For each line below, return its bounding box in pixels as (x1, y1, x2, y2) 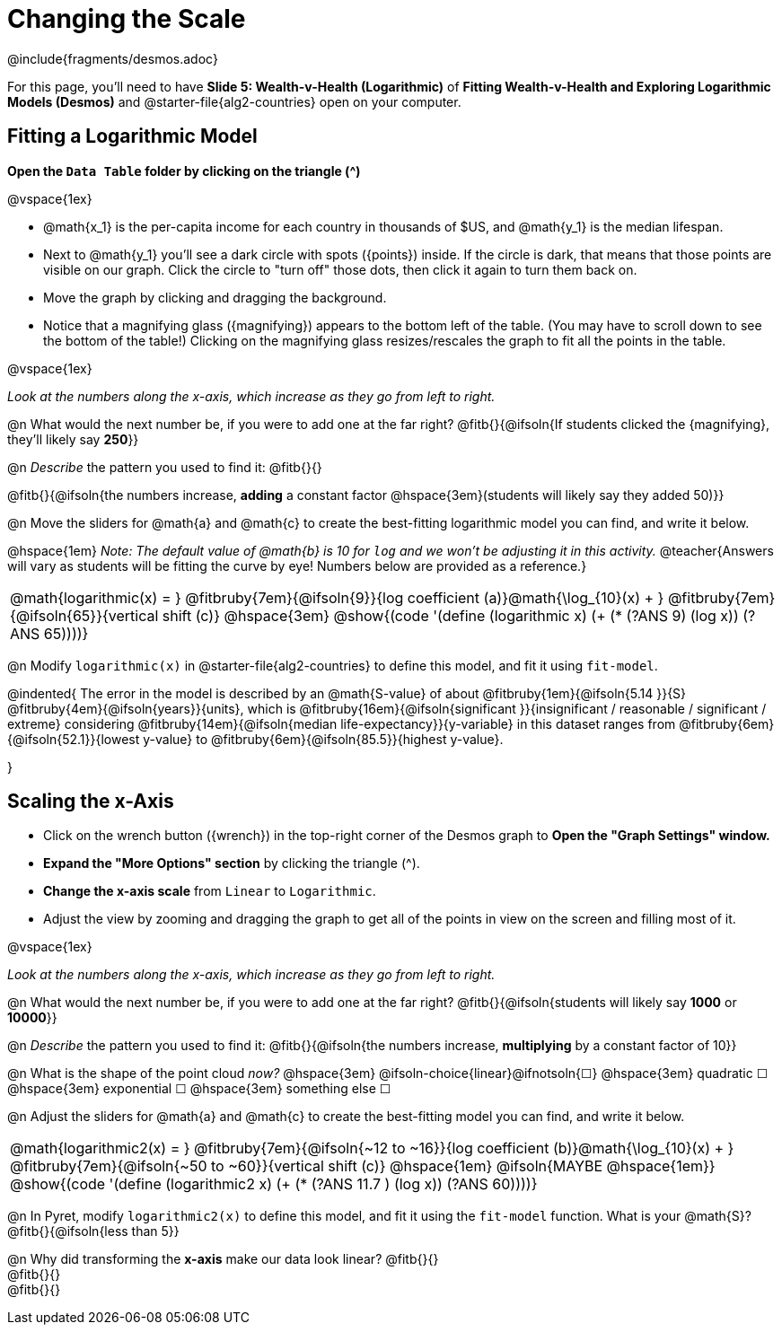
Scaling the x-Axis (7, 790, 174, 813)
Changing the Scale (7, 4, 246, 34)
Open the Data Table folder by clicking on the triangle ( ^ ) (7, 162, 361, 179)
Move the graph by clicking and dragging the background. (43, 289, 387, 305)
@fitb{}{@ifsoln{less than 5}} (7, 1223, 180, 1240)
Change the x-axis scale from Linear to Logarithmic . (43, 883, 376, 899)
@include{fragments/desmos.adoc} (7, 50, 218, 66)
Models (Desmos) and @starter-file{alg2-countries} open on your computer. (7, 93, 461, 110)
